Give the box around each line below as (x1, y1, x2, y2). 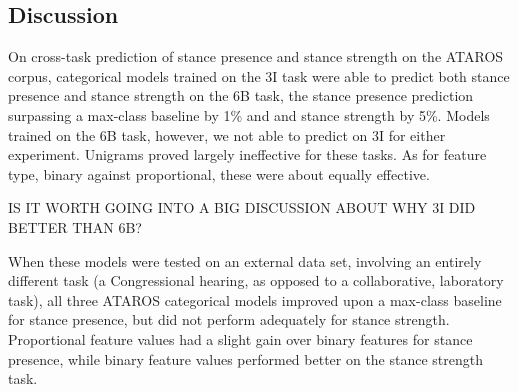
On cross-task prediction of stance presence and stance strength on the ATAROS (8, 46, 504, 67)
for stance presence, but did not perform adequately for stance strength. (8, 309, 450, 330)
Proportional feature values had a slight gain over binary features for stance (8, 328, 473, 349)
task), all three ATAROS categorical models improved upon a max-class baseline (8, 289, 502, 310)
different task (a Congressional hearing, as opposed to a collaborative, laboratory (8, 270, 504, 291)
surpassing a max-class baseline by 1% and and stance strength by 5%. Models (8, 104, 490, 125)
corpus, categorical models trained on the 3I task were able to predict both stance (8, 65, 510, 86)
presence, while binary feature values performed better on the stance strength (8, 348, 484, 369)
